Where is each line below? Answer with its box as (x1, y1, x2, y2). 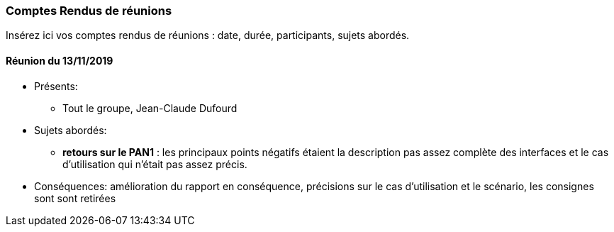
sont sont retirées (34, 192, 116, 204)
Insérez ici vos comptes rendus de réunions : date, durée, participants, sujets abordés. (6, 29, 410, 42)
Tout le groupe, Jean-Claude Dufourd (62, 101, 238, 114)
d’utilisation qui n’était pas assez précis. (62, 158, 247, 170)
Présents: (34, 79, 78, 92)
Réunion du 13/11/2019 (6, 54, 113, 67)
